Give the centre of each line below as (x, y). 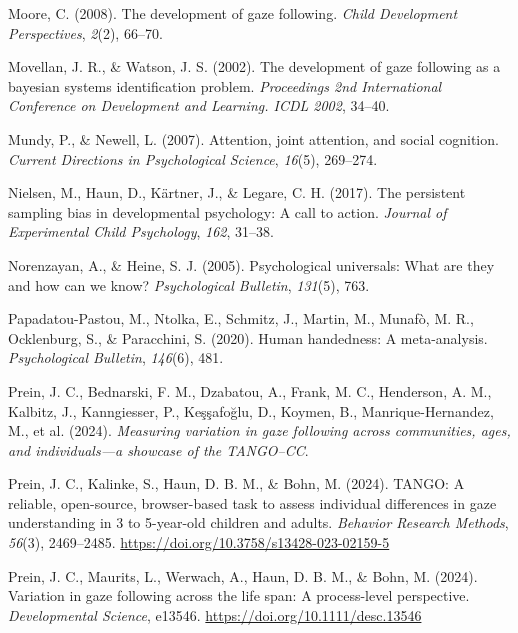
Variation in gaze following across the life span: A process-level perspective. (239, 595)
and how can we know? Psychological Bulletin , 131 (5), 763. (189, 284)
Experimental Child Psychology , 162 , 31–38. (141, 231)
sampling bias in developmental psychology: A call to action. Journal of (227, 211)
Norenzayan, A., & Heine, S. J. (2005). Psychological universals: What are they (251, 264)
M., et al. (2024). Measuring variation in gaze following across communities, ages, (259, 430)
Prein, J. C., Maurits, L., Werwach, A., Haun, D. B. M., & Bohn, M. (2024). (243, 575)
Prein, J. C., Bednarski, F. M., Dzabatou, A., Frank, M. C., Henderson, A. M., (250, 390)
